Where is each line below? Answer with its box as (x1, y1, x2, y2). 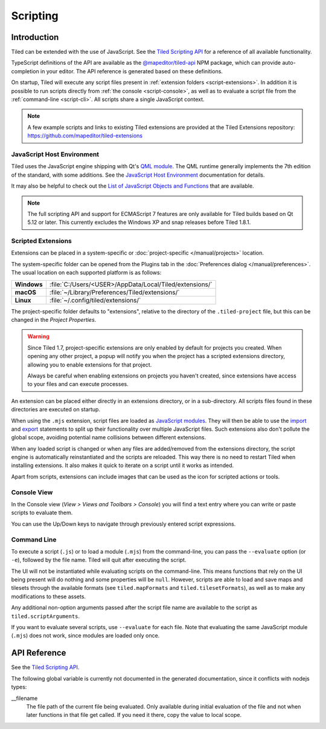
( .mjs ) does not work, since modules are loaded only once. (11, 632, 160, 639)
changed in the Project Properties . (11, 316, 97, 323)
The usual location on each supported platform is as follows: (11, 269, 162, 276)
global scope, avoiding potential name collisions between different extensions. (11, 434, 206, 441)
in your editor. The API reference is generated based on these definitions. (40, 67, 223, 75)
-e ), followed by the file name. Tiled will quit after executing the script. (11, 557, 187, 564)
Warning (27, 333, 50, 340)
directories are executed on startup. (11, 406, 101, 413)
